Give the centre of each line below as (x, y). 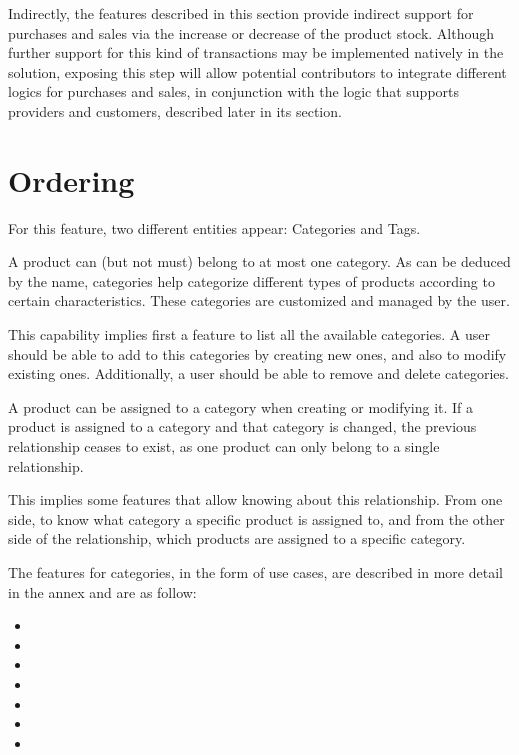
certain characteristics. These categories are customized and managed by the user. (259, 300)
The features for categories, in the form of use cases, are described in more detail (255, 572)
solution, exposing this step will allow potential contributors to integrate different (257, 71)
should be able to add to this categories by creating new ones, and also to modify (257, 353)
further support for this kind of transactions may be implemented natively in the (256, 52)
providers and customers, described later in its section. (175, 110)
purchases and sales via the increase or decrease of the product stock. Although (251, 32)
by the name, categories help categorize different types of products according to (251, 280)
